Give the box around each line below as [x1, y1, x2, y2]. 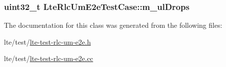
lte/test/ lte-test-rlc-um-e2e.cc [4, 53, 93, 64]
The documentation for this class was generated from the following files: [4, 20, 223, 30]
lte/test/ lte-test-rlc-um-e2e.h [4, 36, 91, 47]
